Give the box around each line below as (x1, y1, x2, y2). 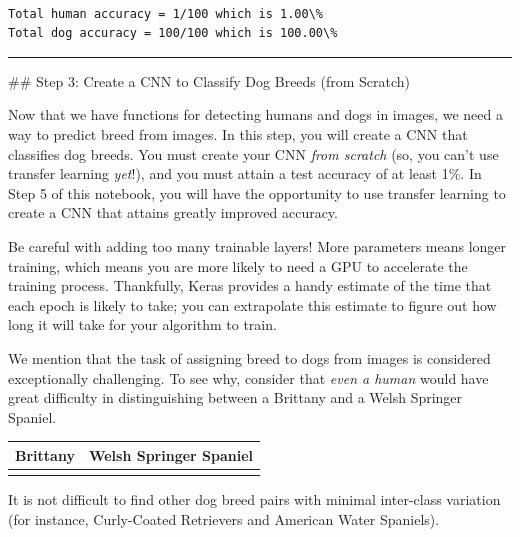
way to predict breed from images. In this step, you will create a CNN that (8, 123, 468, 144)
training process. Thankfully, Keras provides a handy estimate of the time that (8, 275, 492, 296)
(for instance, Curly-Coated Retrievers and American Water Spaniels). (8, 508, 440, 529)
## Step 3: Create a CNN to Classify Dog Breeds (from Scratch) (8, 70, 411, 91)
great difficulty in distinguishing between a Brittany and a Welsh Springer (8, 387, 463, 408)
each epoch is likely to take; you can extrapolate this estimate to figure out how (8, 294, 497, 315)
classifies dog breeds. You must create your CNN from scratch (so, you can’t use (8, 143, 499, 164)
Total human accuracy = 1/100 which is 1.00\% (8, 6, 323, 21)
